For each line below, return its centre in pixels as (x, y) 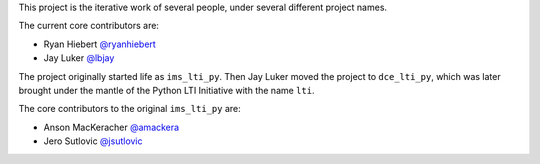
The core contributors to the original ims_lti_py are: (129, 109)
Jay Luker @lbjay (79, 58)
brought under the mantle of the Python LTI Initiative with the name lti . (166, 90)
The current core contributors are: (89, 26)
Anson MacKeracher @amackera (111, 127)
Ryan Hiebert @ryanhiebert (100, 44)
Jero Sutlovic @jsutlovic (93, 141)
